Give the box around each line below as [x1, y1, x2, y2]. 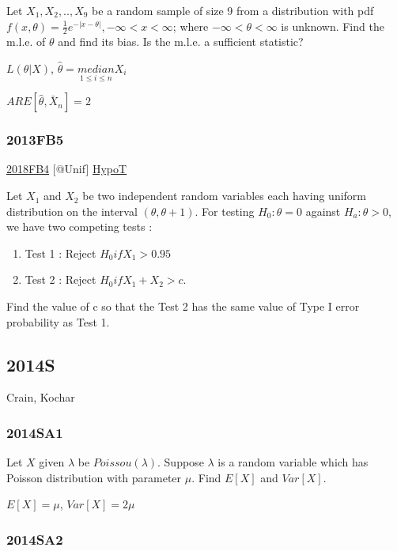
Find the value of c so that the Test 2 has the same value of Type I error [6, 298, 360, 315]
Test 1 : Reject [25, 244, 96, 261]
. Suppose [157, 454, 204, 470]
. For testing [195, 202, 255, 219]
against [305, 202, 341, 219]
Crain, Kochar [6, 389, 75, 406]
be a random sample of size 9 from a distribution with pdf [92, 2, 374, 18]
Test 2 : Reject [25, 271, 96, 288]
